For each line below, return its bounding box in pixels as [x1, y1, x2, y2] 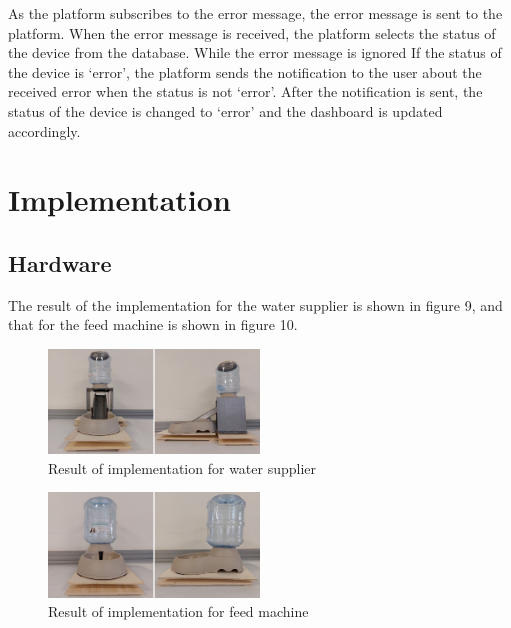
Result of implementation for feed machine [48, 601, 309, 622]
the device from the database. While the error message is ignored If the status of [8, 42, 502, 63]
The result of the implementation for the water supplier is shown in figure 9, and [8, 294, 503, 315]
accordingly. [8, 120, 81, 141]
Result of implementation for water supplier [48, 457, 317, 478]
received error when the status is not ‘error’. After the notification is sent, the [8, 81, 483, 102]
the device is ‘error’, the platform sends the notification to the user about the [8, 61, 482, 82]
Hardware [8, 247, 112, 278]
